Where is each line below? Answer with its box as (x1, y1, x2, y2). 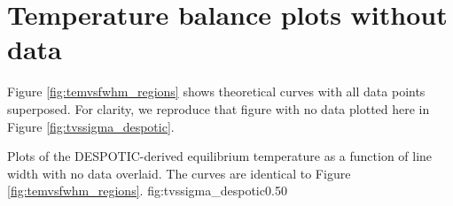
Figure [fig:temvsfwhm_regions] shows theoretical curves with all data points (7, 82, 426, 101)
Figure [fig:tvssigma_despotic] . (7, 117, 175, 135)
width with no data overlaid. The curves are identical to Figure (7, 164, 351, 182)
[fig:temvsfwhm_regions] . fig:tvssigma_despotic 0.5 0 (7, 181, 287, 200)
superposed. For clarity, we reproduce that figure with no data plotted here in (7, 99, 430, 118)
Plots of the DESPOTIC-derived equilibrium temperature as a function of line (7, 147, 433, 165)
